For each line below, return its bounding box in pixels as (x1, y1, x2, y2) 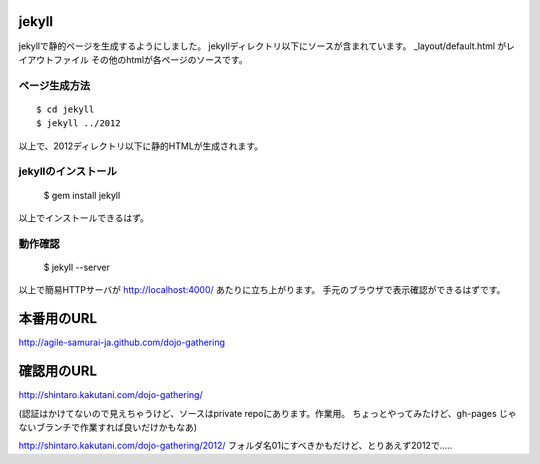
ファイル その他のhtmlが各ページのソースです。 (53, 53, 249, 65)
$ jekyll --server (43, 261, 110, 273)
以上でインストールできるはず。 (18, 211, 150, 224)
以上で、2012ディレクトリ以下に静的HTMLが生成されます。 (18, 140, 264, 152)
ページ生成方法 (18, 78, 91, 92)
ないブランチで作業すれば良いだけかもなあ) (18, 421, 198, 433)
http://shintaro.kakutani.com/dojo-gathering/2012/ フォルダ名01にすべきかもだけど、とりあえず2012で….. (18, 440, 453, 452)
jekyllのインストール (18, 165, 117, 179)
